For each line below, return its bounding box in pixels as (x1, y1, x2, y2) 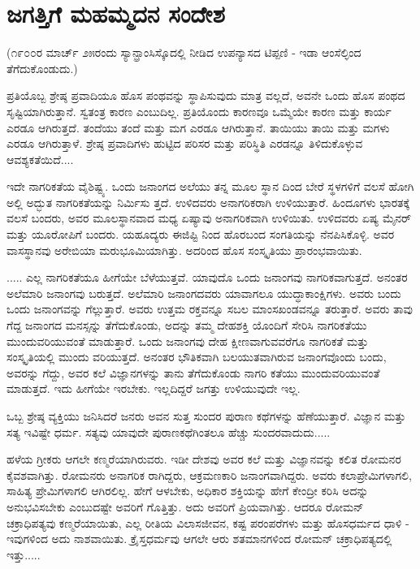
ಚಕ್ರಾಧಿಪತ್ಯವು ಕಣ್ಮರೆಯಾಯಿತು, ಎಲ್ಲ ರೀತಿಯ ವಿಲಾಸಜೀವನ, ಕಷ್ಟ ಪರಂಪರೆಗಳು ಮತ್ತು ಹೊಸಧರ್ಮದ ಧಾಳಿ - (6, 514, 409, 531)
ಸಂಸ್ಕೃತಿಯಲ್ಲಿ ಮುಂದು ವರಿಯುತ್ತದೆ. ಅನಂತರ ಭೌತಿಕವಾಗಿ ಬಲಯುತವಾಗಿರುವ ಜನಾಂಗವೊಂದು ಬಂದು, (6, 348, 387, 365)
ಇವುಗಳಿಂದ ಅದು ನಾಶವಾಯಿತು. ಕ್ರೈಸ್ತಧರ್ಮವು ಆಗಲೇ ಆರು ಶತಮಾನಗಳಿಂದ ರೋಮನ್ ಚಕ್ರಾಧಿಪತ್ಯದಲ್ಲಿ (6, 530, 392, 547)
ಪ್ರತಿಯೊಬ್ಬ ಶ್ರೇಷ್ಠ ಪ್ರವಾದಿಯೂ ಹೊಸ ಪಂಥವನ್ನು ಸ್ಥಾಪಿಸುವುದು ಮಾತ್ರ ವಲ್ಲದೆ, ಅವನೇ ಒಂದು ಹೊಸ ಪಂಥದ (6, 87, 405, 104)
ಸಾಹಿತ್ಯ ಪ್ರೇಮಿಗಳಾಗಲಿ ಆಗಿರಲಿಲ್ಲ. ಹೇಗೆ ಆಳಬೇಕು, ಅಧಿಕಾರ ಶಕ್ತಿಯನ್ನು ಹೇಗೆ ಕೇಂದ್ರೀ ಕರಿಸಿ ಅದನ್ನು (6, 482, 369, 499)
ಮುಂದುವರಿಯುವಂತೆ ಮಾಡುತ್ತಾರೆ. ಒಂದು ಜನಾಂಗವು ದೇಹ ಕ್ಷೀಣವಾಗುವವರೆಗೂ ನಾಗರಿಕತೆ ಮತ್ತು (6, 332, 369, 349)
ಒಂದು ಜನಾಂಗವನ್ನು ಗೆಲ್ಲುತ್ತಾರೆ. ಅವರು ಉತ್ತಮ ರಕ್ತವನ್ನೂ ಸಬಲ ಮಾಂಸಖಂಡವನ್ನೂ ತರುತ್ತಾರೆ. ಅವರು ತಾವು (6, 300, 413, 317)
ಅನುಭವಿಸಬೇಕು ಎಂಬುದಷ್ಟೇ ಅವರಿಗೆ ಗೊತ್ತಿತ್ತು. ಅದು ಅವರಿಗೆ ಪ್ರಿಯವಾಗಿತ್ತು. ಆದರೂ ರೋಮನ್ (6, 498, 364, 515)
